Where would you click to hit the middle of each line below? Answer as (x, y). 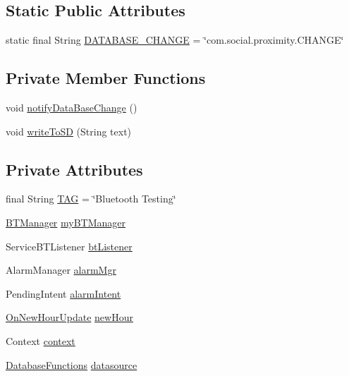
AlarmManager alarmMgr (61, 270)
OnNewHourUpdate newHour (69, 317)
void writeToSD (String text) (69, 131)
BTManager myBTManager (66, 222)
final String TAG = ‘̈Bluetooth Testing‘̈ (91, 199)
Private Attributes (74, 169)
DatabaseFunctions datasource (72, 364)
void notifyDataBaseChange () (72, 107)
